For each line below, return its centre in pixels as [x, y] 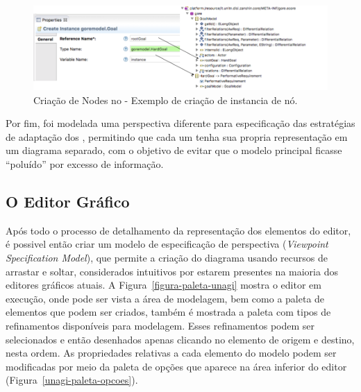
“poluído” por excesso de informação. [85, 163]
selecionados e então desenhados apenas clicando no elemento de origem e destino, [180, 339]
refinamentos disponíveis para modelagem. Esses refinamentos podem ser [160, 325]
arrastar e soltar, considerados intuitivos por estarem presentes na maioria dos [172, 271]
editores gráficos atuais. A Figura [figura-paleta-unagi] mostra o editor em [163, 285]
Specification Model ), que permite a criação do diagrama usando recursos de [167, 257]
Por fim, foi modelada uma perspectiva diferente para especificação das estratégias [180, 123]
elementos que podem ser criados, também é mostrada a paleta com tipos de [168, 312]
